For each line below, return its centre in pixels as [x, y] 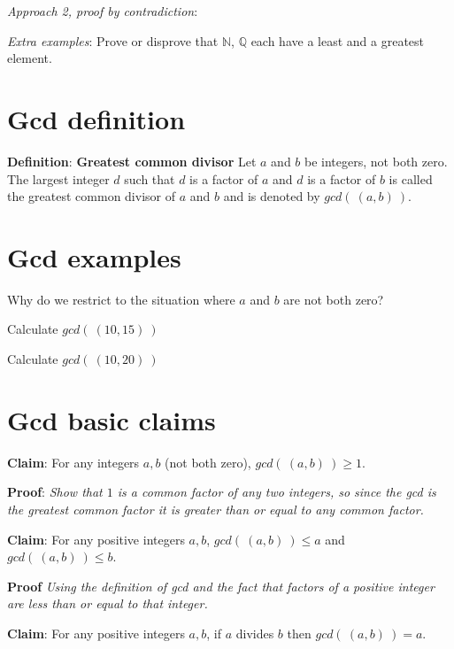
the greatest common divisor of [91, 196]
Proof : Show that [55, 492]
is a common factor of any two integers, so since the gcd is [277, 492]
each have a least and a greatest [337, 40]
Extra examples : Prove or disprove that [113, 40]
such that [150, 178]
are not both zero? [334, 299]
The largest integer [58, 178]
